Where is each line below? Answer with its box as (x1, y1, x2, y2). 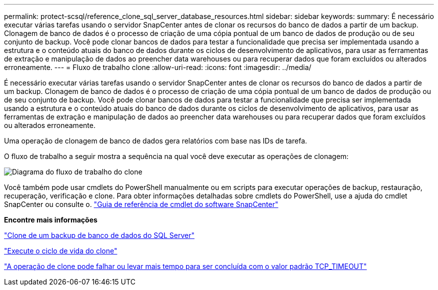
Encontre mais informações (4, 215, 97, 224)
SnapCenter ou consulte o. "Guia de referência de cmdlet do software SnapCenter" (4, 200, 278, 208)
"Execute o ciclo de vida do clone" (4, 246, 117, 255)
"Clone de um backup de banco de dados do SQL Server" (4, 231, 194, 239)
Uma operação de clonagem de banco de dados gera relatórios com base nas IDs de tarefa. (4, 136, 307, 145)
